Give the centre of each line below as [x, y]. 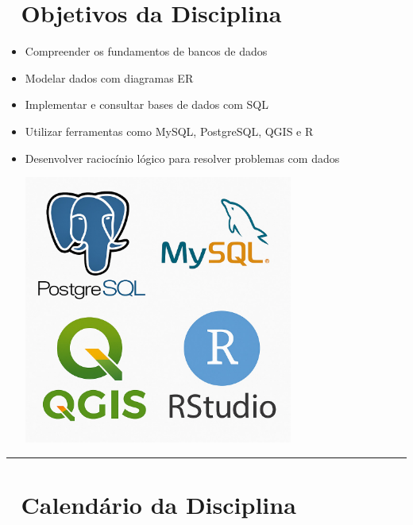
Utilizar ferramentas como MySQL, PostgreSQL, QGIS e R [169, 131]
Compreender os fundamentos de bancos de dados [146, 51]
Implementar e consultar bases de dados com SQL [147, 104]
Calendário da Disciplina [158, 504]
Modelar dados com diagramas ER [109, 77]
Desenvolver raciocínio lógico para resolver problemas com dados [182, 158]
